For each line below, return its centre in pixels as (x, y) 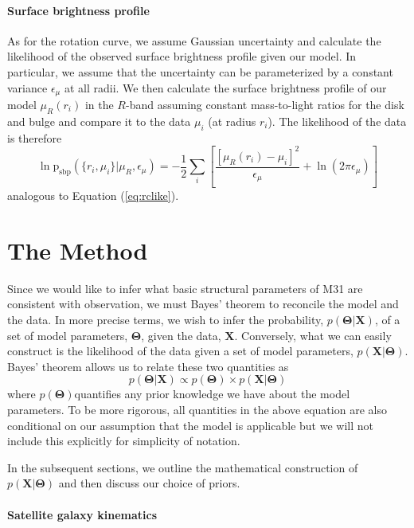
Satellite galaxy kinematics (82, 514)
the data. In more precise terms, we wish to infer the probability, (166, 319)
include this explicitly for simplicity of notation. (124, 441)
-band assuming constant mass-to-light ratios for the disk (265, 105)
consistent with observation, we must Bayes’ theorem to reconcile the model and (203, 304)
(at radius (232, 121)
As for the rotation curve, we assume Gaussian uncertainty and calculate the (194, 40)
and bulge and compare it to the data (99, 121)
